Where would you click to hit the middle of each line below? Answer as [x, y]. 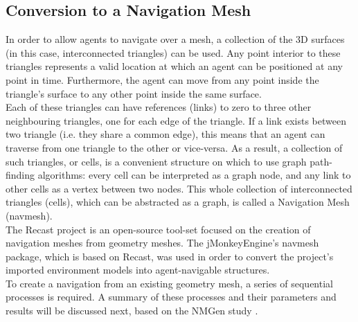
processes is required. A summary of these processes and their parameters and [171, 297]
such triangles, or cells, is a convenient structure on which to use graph [156, 161]
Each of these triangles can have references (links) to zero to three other [159, 107]
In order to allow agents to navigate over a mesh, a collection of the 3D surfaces [175, 39]
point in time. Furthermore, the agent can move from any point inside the [162, 79]
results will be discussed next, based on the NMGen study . [132, 311]
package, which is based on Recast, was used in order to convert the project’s [170, 256]
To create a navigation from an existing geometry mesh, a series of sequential [169, 283]
